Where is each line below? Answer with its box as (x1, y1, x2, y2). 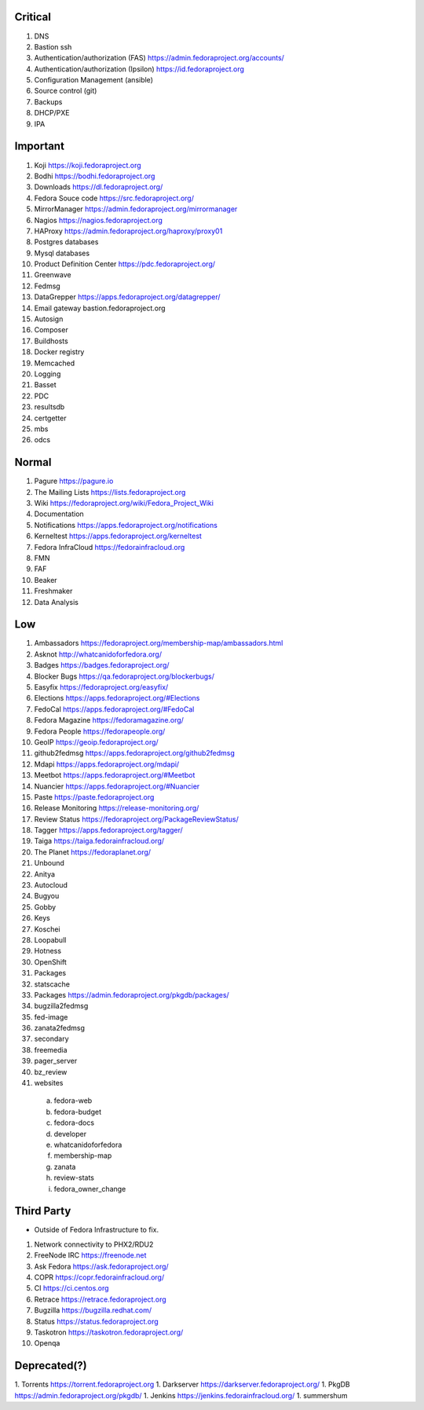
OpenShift (34, 957, 67, 966)
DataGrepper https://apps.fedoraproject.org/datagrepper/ (34, 292, 221, 302)
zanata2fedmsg (34, 1024, 86, 1033)
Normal (14, 456, 52, 469)
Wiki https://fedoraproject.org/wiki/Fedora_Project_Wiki (34, 499, 214, 507)
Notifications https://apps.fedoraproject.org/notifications (34, 520, 217, 529)
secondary (34, 1034, 70, 1044)
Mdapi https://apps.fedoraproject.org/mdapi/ (34, 759, 180, 769)
